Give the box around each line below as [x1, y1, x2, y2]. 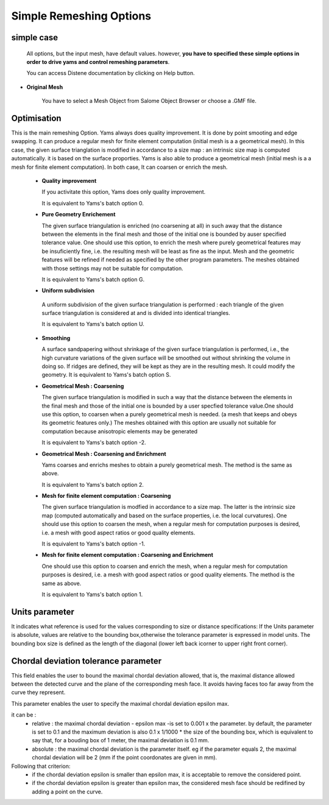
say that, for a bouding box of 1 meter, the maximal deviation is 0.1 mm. [32, 737, 210, 744]
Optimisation [11, 113, 62, 123]
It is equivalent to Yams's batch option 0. [41, 199, 144, 207]
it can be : [11, 711, 37, 718]
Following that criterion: [11, 762, 71, 770]
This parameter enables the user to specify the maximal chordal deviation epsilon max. [11, 700, 230, 707]
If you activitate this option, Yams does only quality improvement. [41, 188, 206, 196]
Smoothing [41, 334, 71, 341]
